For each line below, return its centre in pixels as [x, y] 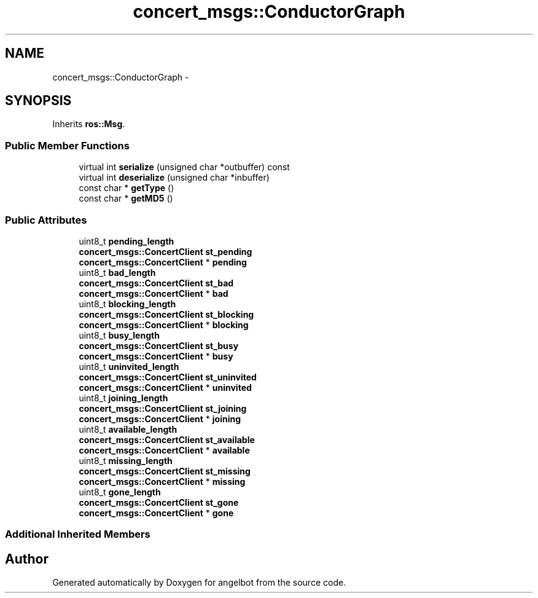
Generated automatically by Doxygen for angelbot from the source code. [199, 583]
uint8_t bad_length [117, 272]
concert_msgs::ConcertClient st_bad [156, 283]
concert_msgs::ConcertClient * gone [156, 513]
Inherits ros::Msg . [89, 124]
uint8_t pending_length [127, 241]
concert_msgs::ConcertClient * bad [154, 293]
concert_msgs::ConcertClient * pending [163, 262]
